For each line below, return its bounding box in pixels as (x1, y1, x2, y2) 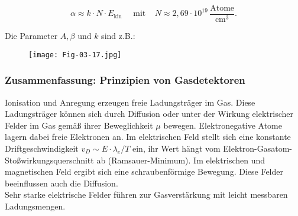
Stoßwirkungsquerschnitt (5, 153, 94, 166)
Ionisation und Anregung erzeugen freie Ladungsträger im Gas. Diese (5, 96, 255, 108)
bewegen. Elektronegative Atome (163, 119, 282, 131)
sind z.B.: (101, 30, 135, 42)
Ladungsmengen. (5, 199, 66, 212)
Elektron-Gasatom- (223, 142, 293, 154)
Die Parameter (5, 30, 58, 42)
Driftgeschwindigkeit (5, 142, 79, 154)
